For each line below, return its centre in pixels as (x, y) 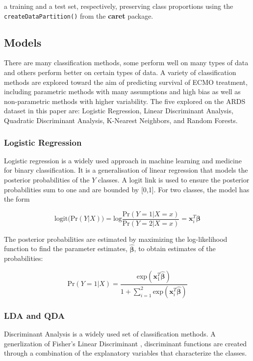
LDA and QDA (35, 315)
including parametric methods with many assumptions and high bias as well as (122, 91)
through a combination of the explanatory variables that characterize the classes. (126, 353)
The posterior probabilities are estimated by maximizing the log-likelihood (116, 239)
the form (17, 199)
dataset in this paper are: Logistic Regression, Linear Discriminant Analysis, (119, 111)
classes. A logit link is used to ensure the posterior (174, 180)
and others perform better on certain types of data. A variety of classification (120, 72)
